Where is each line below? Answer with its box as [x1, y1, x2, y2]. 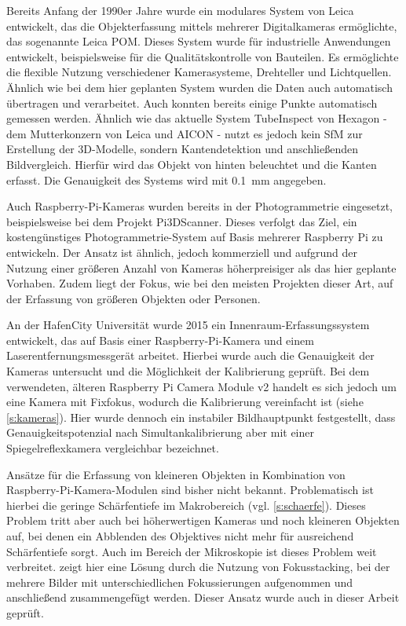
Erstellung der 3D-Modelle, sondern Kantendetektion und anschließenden [6, 141, 359, 157]
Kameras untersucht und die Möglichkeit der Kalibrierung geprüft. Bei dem [6, 363, 370, 379]
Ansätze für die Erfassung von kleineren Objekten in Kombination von [6, 466, 346, 482]
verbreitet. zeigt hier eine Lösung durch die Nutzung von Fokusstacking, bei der [6, 558, 390, 575]
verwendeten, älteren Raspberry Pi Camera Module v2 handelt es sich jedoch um [6, 378, 397, 394]
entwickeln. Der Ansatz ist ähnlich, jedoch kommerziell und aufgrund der [6, 243, 357, 260]
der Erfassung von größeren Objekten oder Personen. [6, 290, 261, 306]
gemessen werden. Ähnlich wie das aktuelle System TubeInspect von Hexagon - [6, 110, 387, 126]
